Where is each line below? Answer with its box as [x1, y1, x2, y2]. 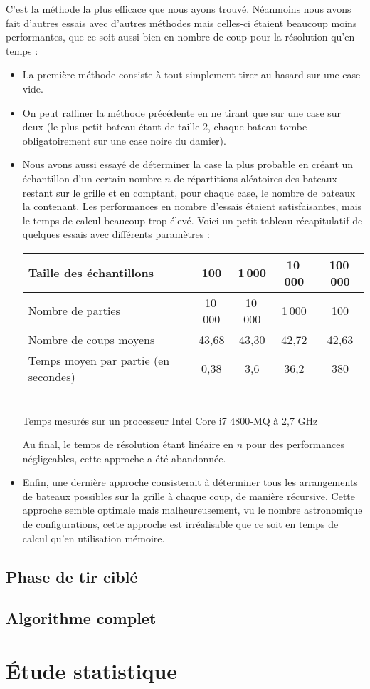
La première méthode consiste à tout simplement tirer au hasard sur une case [22, 67, 361, 82]
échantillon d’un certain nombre [22, 170, 162, 185]
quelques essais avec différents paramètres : [22, 227, 210, 242]
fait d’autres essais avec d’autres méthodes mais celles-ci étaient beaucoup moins [6, 15, 357, 30]
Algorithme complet [6, 607, 157, 629]
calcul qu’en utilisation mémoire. [22, 530, 165, 545]
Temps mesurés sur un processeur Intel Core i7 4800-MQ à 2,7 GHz [22, 413, 318, 428]
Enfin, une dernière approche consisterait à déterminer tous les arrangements [22, 475, 358, 489]
